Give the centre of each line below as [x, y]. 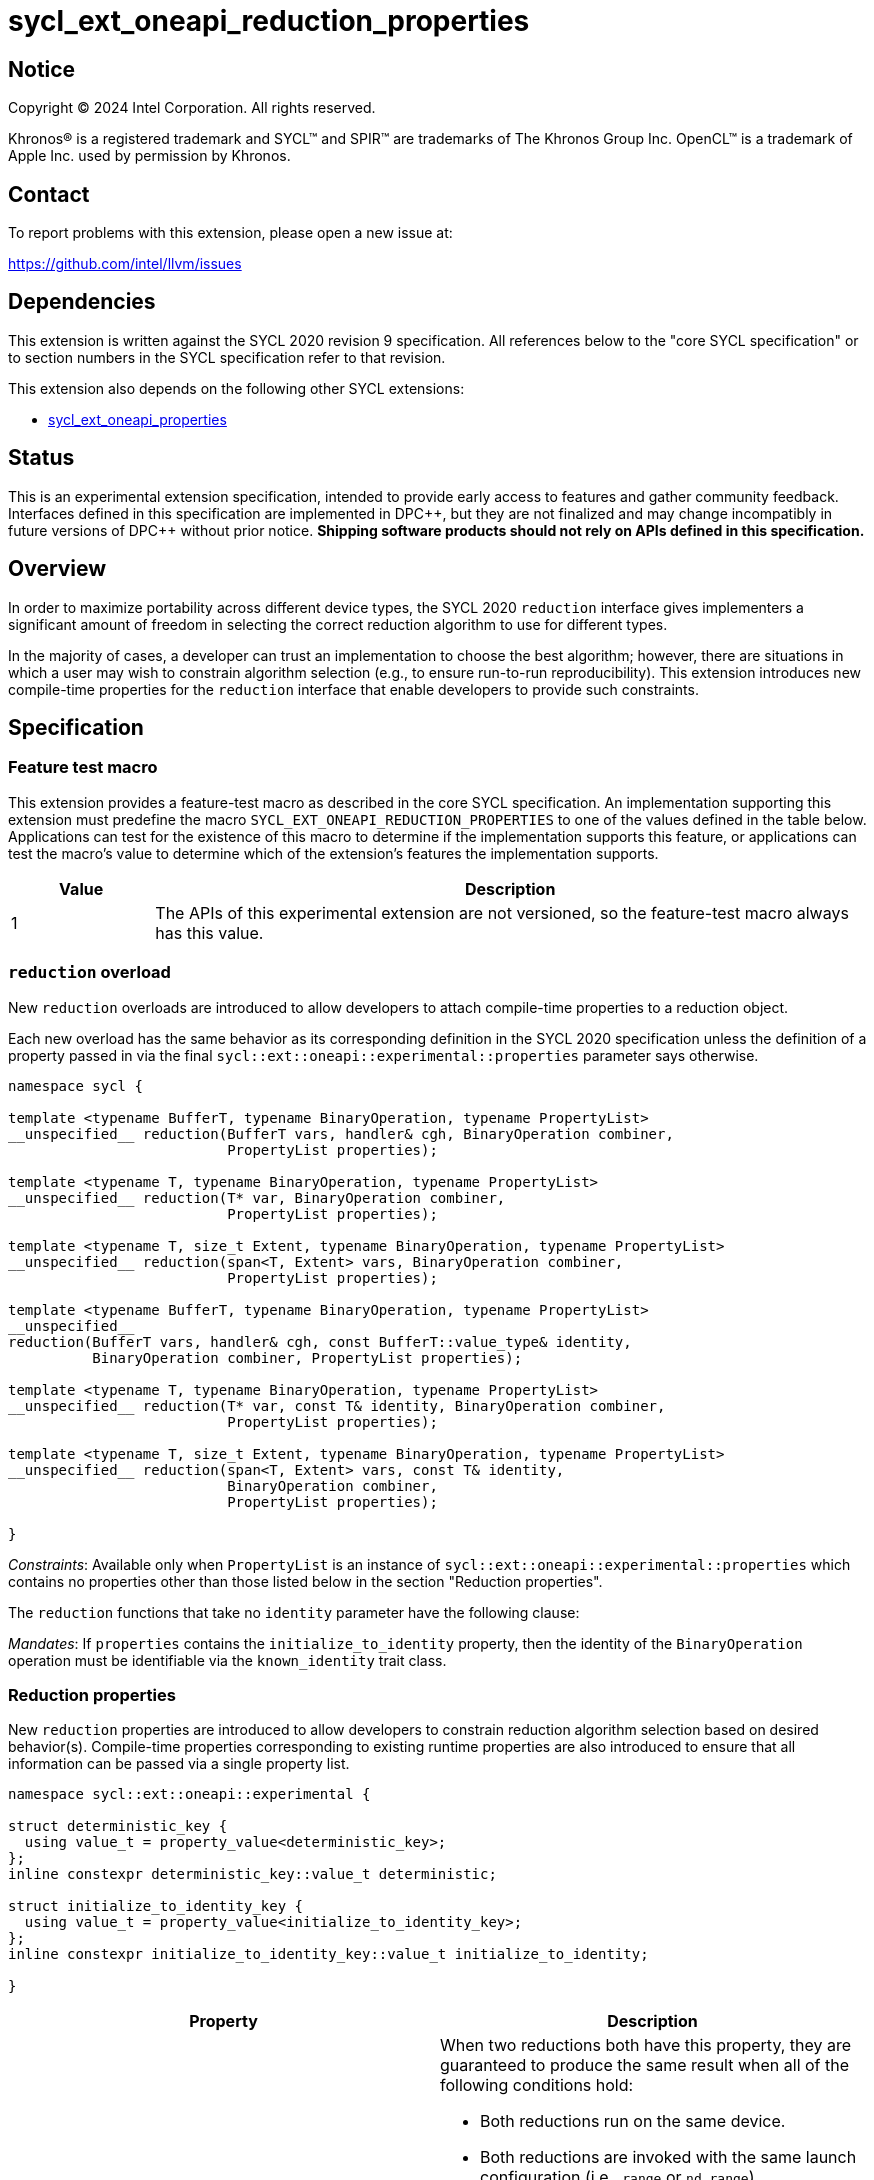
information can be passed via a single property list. [179, 1764]
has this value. [209, 932]
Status [41, 458]
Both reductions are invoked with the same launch [668, 2157]
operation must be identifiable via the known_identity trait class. [227, 1660]
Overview [57, 569]
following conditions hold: [537, 2085]
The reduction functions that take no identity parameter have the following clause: [294, 1612]
